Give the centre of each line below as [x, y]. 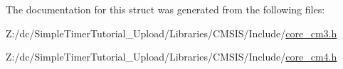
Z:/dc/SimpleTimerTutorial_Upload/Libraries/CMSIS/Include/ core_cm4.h [171, 57]
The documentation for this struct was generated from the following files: [165, 9]
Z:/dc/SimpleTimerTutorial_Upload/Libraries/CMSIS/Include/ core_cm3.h [171, 33]
